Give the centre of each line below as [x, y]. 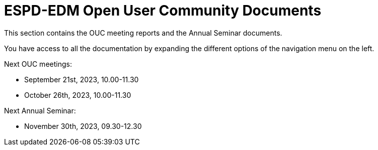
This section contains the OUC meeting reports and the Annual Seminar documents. [143, 33]
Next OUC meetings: [38, 64]
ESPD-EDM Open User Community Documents [163, 11]
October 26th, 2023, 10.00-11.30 [78, 95]
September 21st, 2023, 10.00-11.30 [82, 79]
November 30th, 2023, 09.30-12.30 [83, 126]
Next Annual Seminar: [40, 110]
